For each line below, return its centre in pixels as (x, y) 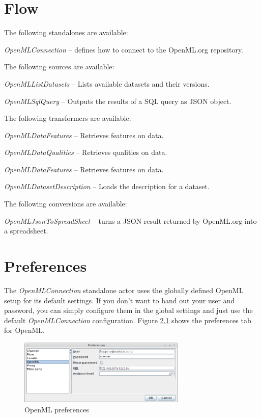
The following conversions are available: (66, 204)
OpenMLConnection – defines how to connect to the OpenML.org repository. (124, 49)
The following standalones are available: (66, 32)
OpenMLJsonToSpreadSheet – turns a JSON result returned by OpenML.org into (130, 220)
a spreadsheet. (26, 231)
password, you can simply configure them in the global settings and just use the (128, 310)
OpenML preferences (57, 409)
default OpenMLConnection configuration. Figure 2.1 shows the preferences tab (128, 320)
